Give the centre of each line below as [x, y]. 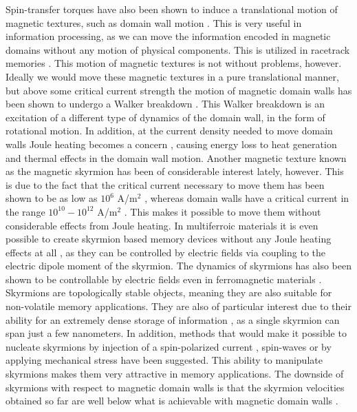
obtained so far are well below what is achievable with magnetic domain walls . [172, 401]
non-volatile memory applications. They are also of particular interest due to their [178, 306]
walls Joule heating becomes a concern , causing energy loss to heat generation [171, 144]
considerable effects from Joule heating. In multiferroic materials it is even [162, 225]
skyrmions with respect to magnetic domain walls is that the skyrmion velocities [175, 387]
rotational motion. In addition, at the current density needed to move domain [169, 131]
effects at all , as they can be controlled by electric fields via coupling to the [165, 252]
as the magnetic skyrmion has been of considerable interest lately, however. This [175, 171]
